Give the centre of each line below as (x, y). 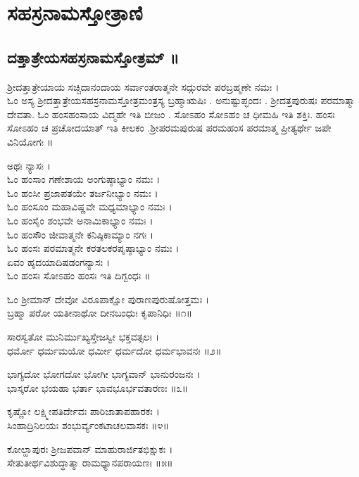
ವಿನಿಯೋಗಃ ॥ (30, 141)
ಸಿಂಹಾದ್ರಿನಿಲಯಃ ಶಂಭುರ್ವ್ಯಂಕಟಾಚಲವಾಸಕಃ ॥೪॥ (88, 425)
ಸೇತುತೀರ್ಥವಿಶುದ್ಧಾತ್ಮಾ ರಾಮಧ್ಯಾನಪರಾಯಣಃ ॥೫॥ (90, 463)
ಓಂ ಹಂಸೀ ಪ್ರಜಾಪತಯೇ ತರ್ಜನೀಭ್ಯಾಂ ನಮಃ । (83, 192)
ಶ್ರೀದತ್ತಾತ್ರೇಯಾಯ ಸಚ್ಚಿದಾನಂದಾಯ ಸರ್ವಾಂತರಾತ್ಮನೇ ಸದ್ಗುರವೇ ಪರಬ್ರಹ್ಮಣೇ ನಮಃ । (143, 86)
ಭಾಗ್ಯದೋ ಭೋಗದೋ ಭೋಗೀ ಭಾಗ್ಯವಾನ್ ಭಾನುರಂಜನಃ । (104, 374)
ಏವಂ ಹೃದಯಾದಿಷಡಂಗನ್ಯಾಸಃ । (59, 261)
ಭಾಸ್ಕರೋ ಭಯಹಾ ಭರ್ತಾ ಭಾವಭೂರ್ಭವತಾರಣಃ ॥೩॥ (98, 387)
